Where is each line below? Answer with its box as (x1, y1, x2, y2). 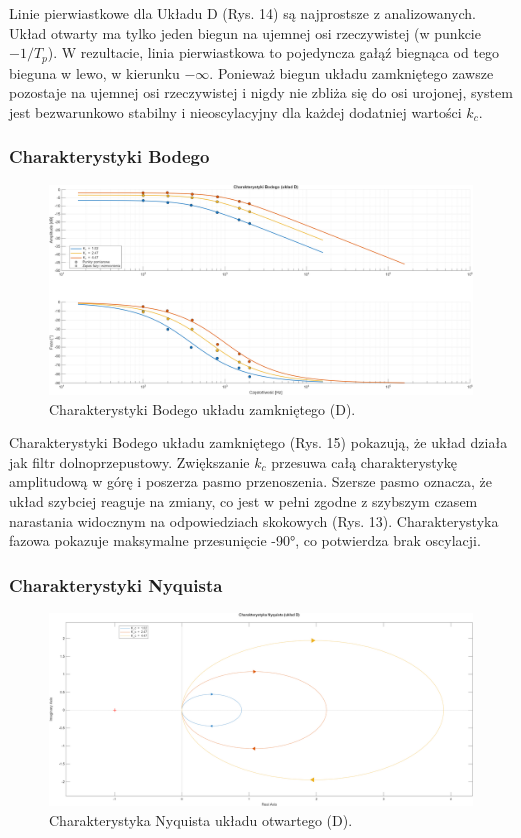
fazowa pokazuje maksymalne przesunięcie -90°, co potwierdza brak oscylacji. (9, 530, 481, 551)
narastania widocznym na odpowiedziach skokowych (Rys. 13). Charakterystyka (9, 510, 499, 531)
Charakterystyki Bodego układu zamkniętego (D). (49, 398, 356, 419)
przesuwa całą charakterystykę (271, 451, 458, 472)
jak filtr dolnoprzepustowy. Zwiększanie (9, 451, 250, 472)
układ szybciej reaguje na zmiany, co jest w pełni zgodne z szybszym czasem (9, 490, 478, 511)
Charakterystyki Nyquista (9, 572, 223, 597)
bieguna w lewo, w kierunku (9, 62, 180, 83)
